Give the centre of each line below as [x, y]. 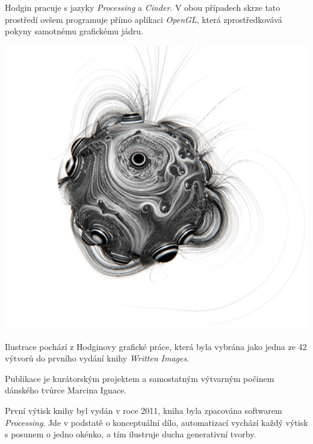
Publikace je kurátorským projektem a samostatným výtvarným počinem [140, 378]
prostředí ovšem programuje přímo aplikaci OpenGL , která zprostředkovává [144, 19]
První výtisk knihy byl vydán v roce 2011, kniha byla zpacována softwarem [144, 410]
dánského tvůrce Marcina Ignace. [66, 390]
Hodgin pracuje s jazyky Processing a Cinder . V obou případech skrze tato [143, 7]
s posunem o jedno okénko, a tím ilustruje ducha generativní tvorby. [131, 434]
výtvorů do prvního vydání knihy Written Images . [97, 358]
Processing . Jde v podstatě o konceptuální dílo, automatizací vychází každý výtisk [156, 422]
